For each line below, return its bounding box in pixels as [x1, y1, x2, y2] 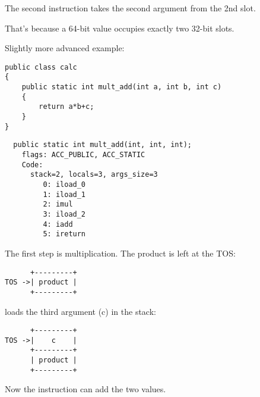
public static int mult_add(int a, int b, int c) [21, 83, 222, 92]
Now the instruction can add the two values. [5, 383, 166, 395]
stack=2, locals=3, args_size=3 [30, 170, 158, 179]
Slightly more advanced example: [5, 42, 125, 54]
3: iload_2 [43, 210, 86, 218]
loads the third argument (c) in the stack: [5, 305, 156, 317]
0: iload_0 [43, 180, 86, 189]
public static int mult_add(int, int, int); [13, 140, 192, 149]
